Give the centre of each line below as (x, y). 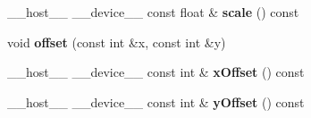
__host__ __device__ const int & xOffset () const (156, 72)
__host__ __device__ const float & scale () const (153, 12)
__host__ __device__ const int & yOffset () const (156, 101)
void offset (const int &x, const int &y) (117, 42)
